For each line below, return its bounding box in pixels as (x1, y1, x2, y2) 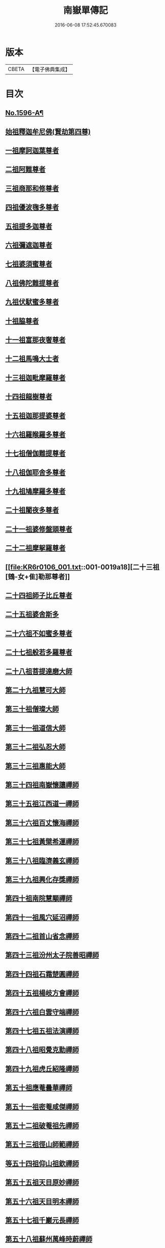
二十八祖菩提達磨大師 (5, 667, 72, 676)
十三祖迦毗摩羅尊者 (5, 373, 66, 382)
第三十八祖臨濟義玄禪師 (5, 856, 79, 865)
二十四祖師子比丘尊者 (5, 591, 72, 600)
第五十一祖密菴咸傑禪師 (5, 1102, 79, 1111)
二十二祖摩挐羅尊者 (5, 544, 66, 552)
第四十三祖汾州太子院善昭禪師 (5, 951, 99, 959)
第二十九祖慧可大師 (5, 685, 66, 694)
